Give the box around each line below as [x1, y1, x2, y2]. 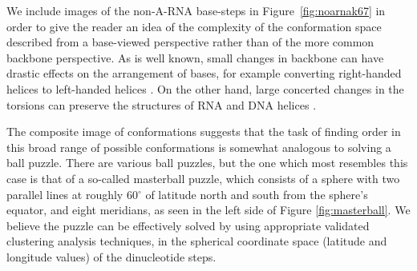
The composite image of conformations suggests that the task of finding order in [6, 123, 401, 140]
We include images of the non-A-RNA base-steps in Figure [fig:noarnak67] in [6, 2, 386, 18]
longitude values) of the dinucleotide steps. [6, 248, 217, 265]
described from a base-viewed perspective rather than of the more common [6, 34, 374, 50]
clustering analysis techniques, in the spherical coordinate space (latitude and [6, 233, 387, 249]
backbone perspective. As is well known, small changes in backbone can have [6, 49, 384, 66]
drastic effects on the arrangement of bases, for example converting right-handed [6, 65, 402, 82]
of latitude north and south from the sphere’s [145, 185, 368, 202]
